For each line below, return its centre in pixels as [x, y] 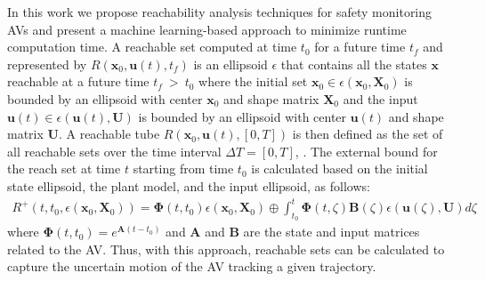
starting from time [183, 169]
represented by [47, 64]
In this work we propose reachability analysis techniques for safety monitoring [220, 12]
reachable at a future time [78, 81]
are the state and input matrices [331, 232]
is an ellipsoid [230, 64]
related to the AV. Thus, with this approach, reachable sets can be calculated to [226, 249]
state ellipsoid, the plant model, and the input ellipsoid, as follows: [189, 185]
